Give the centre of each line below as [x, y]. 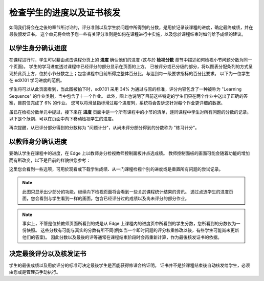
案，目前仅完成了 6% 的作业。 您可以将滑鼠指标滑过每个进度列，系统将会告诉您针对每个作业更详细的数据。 [117, 103]
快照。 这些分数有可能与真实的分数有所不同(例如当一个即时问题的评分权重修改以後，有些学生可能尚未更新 [133, 230]
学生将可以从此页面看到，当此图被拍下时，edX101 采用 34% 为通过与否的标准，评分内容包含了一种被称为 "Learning [125, 89]
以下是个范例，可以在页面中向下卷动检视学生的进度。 [63, 119]
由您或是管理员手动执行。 [35, 272]
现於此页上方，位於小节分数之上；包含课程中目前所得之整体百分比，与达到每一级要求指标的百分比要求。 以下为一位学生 [130, 73]
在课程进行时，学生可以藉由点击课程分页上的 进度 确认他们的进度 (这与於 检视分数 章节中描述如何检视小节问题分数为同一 [131, 60]
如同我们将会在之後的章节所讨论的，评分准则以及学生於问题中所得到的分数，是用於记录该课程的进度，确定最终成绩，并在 [131, 27]
